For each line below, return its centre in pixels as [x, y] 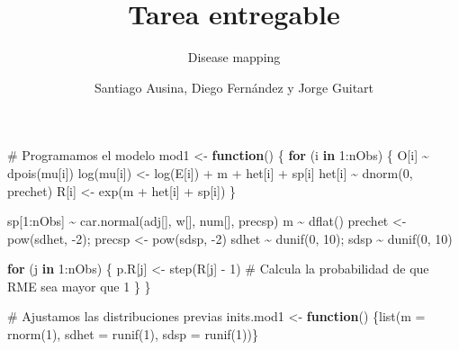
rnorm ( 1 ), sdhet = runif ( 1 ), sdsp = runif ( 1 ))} [133, 334]
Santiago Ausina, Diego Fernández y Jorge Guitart [234, 87]
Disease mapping [234, 57]
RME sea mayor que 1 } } [79, 286]
